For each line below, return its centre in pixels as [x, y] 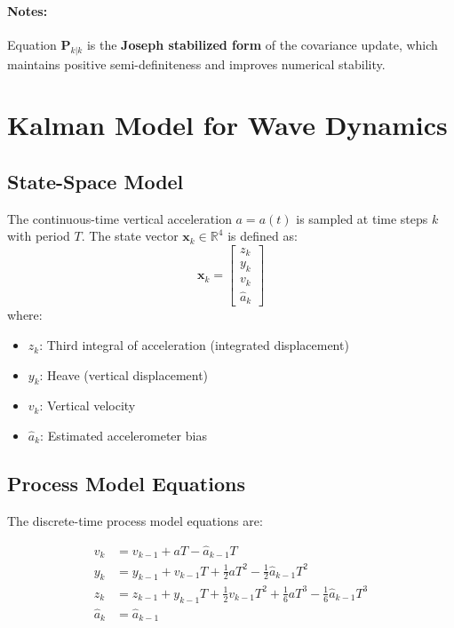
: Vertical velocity [88, 405]
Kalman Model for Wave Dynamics [227, 125]
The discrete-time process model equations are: [135, 520]
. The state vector [130, 236]
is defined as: [263, 236]
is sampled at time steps [362, 218]
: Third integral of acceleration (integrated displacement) [194, 345]
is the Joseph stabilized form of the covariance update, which [262, 44]
